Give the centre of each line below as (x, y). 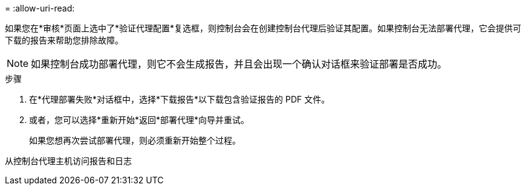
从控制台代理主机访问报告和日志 (68, 161)
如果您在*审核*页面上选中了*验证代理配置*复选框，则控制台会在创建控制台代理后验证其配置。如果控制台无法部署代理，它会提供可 (263, 28)
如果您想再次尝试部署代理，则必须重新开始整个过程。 (135, 140)
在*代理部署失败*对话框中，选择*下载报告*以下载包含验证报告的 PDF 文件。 (180, 99)
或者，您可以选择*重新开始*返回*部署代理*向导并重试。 (139, 120)
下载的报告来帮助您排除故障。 (64, 40)
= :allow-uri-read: (40, 8)
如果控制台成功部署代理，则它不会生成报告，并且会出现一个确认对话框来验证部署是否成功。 (239, 64)
